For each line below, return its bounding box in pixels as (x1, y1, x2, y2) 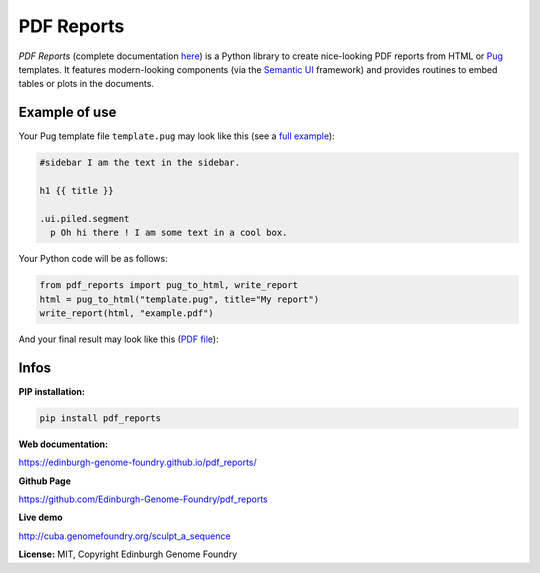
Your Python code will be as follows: (18, 253, 169, 265)
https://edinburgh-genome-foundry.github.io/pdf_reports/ (18, 456, 257, 469)
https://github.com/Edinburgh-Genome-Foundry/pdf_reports (18, 493, 269, 505)
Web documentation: (18, 438, 109, 450)
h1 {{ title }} (39, 185, 114, 196)
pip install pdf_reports (39, 412, 162, 424)
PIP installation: (18, 385, 85, 397)
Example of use (18, 104, 117, 121)
